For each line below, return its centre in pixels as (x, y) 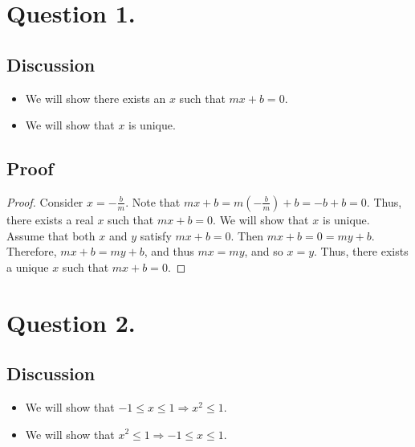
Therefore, (32, 251)
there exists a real (50, 219)
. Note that (153, 201)
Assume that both (51, 235)
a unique (28, 267)
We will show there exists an (96, 98)
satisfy (156, 235)
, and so (264, 251)
